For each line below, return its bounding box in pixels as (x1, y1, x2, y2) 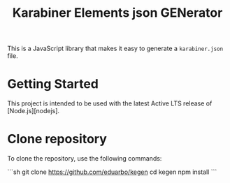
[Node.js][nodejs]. (7, 107, 60, 115)
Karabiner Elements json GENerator (12, 5, 223, 21)
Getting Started (7, 76, 99, 92)
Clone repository (7, 131, 107, 147)
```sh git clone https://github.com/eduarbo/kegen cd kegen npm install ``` (7, 168, 217, 176)
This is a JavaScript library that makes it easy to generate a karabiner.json (7, 44, 224, 53)
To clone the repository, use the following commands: (7, 154, 162, 163)
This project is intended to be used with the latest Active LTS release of (7, 99, 213, 108)
